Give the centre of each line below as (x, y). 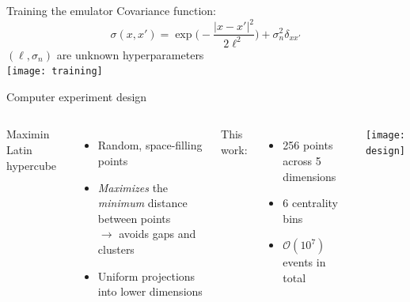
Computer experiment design (77, 96)
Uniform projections (146, 276)
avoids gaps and (158, 234)
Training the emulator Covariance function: (111, 10)
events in (304, 262)
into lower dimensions (150, 291)
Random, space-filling (150, 145)
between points (134, 218)
